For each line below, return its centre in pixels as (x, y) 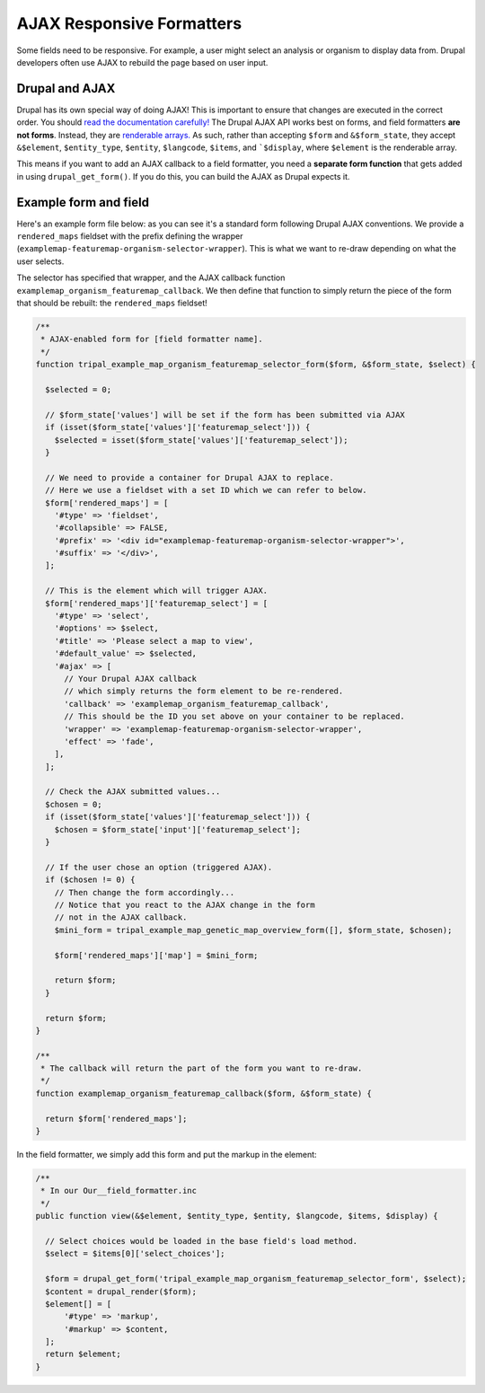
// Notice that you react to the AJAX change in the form (185, 905)
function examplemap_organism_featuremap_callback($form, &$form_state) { (204, 1093)
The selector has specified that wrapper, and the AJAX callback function (151, 278)
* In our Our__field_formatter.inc (119, 1191)
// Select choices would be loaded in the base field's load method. (202, 1241)
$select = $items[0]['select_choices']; (135, 1254)
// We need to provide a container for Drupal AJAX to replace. (190, 477)
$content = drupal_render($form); (121, 1292)
